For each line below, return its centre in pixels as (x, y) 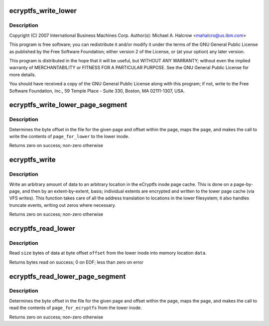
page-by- (243, 184)
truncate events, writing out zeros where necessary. (63, 205)
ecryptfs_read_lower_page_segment (67, 276)
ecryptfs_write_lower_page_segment (68, 105)
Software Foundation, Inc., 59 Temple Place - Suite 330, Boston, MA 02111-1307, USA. (97, 91)
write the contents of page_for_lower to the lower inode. (69, 137)
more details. (23, 74)
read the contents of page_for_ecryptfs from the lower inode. (75, 308)
